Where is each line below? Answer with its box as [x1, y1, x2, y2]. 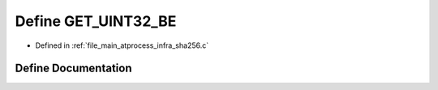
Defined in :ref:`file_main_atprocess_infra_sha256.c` [35, 41, 209, 50]
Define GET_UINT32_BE [15, 12, 177, 30]
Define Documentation [15, 62, 132, 75]
